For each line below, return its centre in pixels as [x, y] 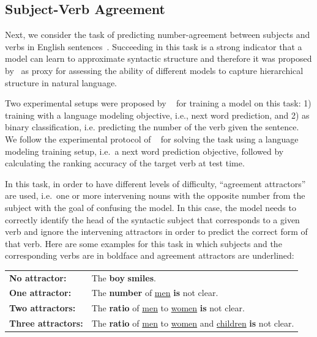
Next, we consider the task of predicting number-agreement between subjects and [158, 35]
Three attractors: [46, 323]
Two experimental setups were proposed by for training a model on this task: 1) [158, 103]
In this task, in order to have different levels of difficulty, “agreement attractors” [155, 183]
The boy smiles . [124, 277]
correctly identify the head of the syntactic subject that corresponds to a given [152, 219]
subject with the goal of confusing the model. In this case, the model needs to [151, 207]
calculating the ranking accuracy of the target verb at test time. [125, 163]
